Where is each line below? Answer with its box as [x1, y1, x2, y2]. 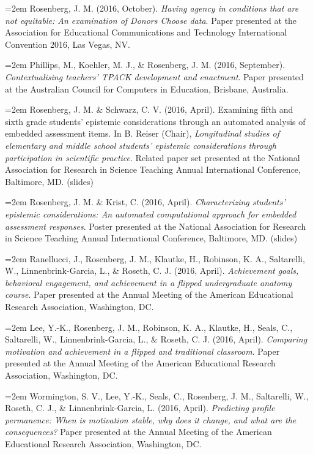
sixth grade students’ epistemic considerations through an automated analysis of [5, 115, 306, 127]
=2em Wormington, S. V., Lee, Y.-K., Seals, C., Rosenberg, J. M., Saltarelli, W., [5, 389, 309, 402]
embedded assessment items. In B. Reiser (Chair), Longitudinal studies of [5, 127, 280, 140]
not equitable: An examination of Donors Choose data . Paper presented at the [5, 13, 297, 26]
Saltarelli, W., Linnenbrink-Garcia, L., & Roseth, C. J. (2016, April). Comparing [5, 333, 307, 346]
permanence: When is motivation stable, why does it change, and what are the [5, 413, 296, 426]
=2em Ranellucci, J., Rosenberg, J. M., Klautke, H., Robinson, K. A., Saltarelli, [5, 252, 305, 265]
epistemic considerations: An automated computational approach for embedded [5, 207, 296, 220]
